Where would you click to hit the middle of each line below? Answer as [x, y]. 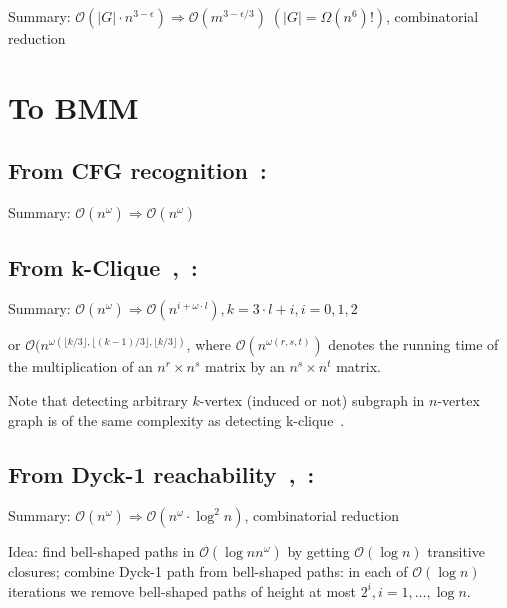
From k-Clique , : [103, 266]
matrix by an [244, 366]
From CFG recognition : [137, 170]
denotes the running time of [413, 344]
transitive [456, 551]
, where [208, 344]
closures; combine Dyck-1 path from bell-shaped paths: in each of [208, 571]
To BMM [73, 106]
